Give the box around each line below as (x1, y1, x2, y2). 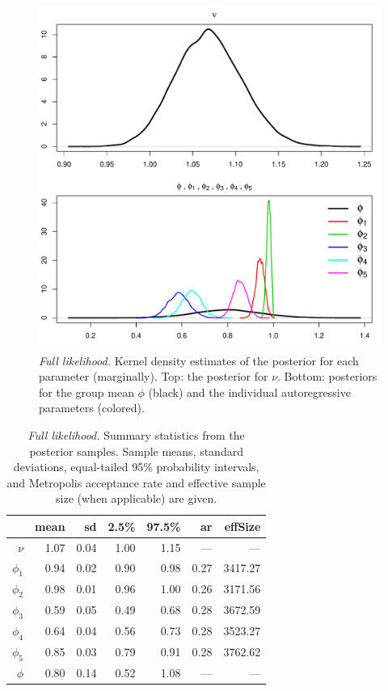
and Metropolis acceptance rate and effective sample (6, 474, 266, 491)
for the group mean (39, 383, 134, 400)
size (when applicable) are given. (56, 490, 217, 507)
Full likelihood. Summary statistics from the (27, 426, 245, 443)
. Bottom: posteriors (277, 368, 377, 385)
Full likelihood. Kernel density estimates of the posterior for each (39, 352, 359, 369)
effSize (224, 517, 261, 534)
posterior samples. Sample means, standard (29, 442, 243, 459)
